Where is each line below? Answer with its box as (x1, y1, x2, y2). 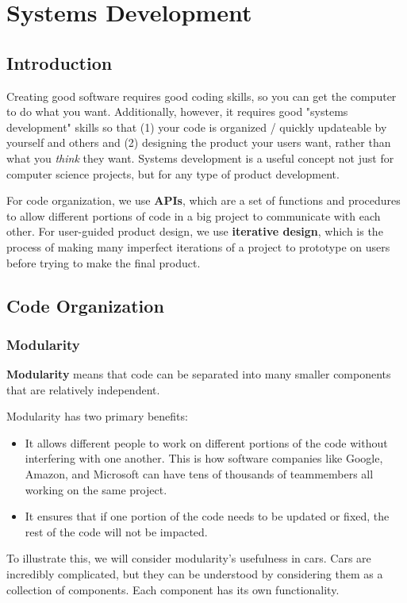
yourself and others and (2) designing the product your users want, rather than (6, 134, 391, 151)
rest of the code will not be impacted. (25, 523, 208, 540)
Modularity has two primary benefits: (6, 408, 188, 424)
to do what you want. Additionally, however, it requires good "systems (6, 103, 348, 120)
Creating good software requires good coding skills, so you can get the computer (6, 87, 397, 104)
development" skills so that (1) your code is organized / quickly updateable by (6, 118, 387, 135)
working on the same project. (25, 481, 167, 497)
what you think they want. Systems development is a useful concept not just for (6, 149, 394, 166)
